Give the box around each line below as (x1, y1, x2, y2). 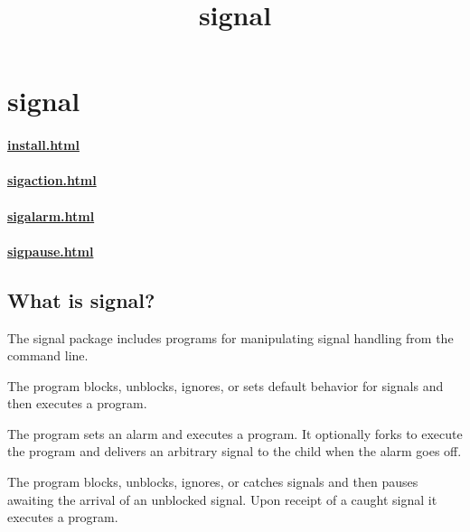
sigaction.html (7, 171, 97, 190)
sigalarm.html (7, 206, 95, 225)
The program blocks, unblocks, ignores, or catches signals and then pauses (7, 472, 418, 491)
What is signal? (7, 285, 155, 313)
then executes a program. (7, 394, 147, 413)
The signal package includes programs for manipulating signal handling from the (7, 328, 454, 347)
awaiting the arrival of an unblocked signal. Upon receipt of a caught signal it (7, 490, 437, 509)
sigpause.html (7, 241, 94, 260)
